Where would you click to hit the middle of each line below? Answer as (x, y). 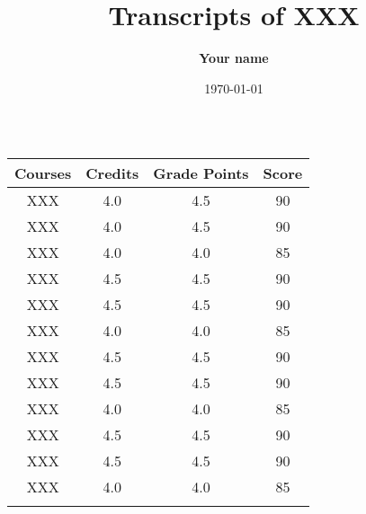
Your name (234, 58)
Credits (112, 173)
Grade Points (201, 173)
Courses (43, 173)
